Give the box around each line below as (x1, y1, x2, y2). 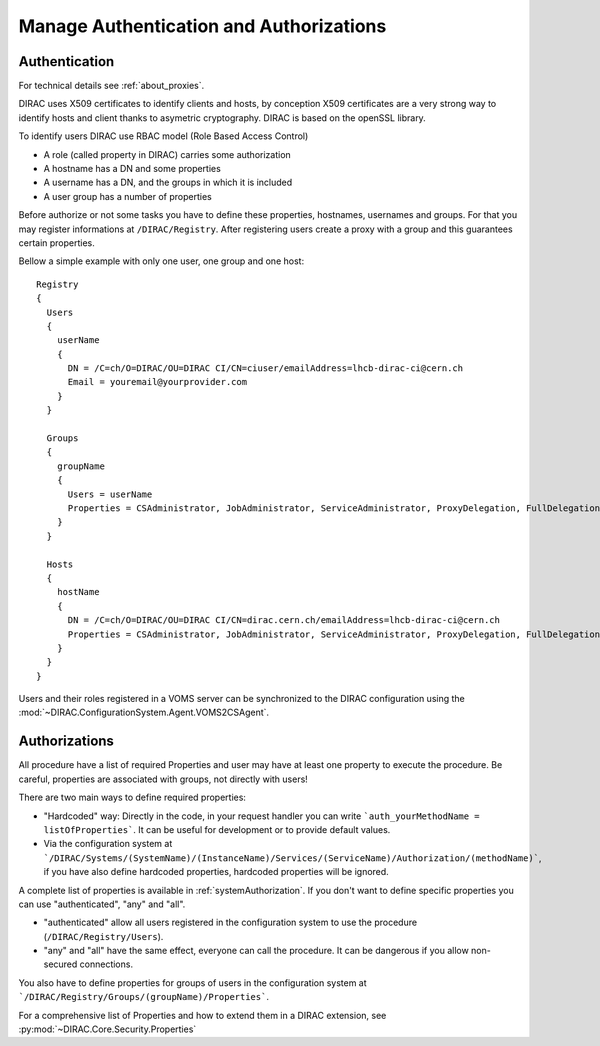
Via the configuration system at (43, 838, 173, 850)
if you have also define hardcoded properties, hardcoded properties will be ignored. (43, 866, 389, 878)
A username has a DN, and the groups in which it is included (43, 176, 293, 189)
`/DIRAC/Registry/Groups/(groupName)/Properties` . (18, 991, 270, 1003)
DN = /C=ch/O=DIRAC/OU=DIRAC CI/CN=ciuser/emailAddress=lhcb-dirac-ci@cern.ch (67, 363, 464, 374)
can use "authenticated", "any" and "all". (18, 898, 186, 910)
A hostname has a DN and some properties (43, 163, 222, 175)
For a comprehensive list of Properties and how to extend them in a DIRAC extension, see (18, 1009, 387, 1021)
